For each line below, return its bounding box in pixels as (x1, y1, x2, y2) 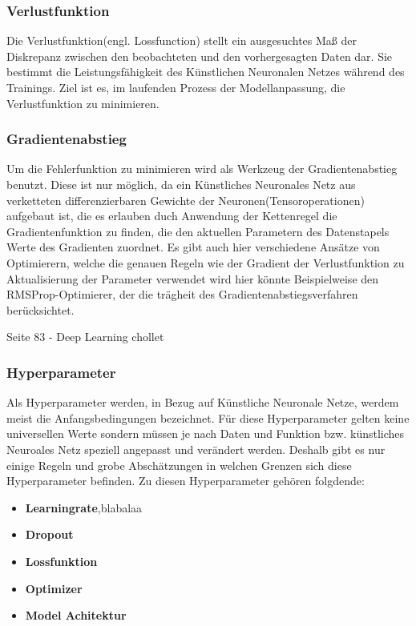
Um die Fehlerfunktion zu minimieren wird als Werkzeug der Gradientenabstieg (6, 160, 398, 177)
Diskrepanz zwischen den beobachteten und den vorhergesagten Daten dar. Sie (6, 47, 393, 64)
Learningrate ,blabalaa (25, 499, 143, 516)
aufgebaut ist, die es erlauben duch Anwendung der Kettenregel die (6, 207, 337, 224)
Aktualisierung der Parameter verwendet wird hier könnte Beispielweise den (6, 270, 379, 287)
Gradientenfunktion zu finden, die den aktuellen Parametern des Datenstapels (6, 223, 390, 239)
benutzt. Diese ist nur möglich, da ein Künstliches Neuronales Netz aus (6, 176, 356, 192)
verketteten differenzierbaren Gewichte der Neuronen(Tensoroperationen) (6, 191, 365, 208)
